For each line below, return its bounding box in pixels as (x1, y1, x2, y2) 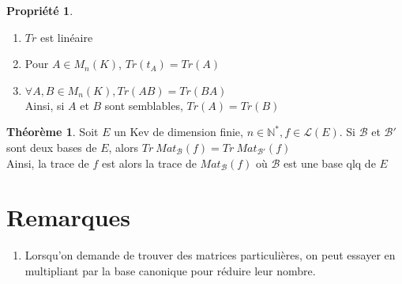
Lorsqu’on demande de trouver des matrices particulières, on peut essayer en (24, 247, 396, 263)
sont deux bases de (6, 138, 97, 155)
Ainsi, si (24, 97, 65, 113)
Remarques (6, 201, 131, 233)
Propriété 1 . (6, 2, 73, 18)
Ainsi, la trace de (6, 154, 89, 171)
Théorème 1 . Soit (6, 123, 99, 140)
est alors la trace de (101, 154, 197, 171)
